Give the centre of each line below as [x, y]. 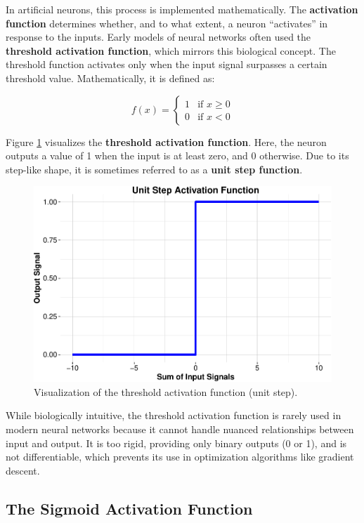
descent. [23, 470]
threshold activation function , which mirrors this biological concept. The [171, 50]
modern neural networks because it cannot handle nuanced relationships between [180, 429]
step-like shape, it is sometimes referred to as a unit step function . [154, 169]
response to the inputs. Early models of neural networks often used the [158, 37]
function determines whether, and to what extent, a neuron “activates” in [167, 23]
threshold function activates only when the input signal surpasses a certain [167, 64]
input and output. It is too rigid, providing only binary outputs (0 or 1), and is [176, 443]
